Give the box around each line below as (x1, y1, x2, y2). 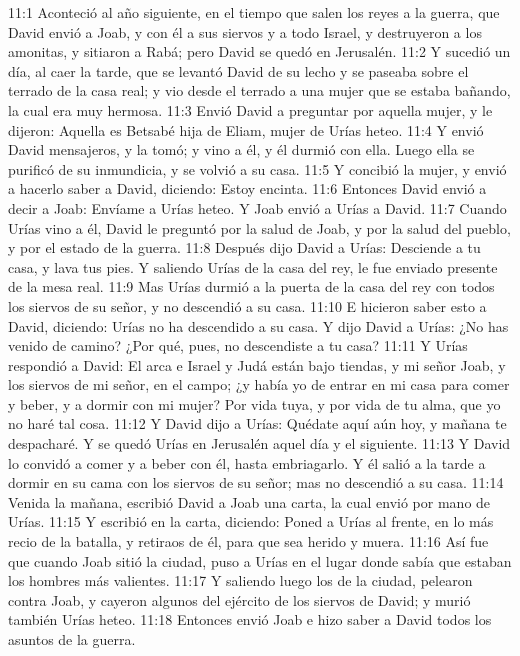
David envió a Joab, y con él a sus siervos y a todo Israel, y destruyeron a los (8, 21, 482, 42)
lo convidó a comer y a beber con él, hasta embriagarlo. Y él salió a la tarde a (8, 452, 486, 473)
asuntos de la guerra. (8, 629, 136, 649)
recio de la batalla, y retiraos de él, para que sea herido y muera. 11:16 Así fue (8, 531, 489, 552)
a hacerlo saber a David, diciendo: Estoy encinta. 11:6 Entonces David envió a (8, 178, 487, 199)
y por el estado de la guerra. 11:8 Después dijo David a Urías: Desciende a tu (8, 237, 481, 258)
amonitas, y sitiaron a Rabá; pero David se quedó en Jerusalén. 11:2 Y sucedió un (8, 41, 511, 62)
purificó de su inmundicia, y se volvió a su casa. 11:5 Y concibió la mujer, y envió (8, 158, 507, 179)
